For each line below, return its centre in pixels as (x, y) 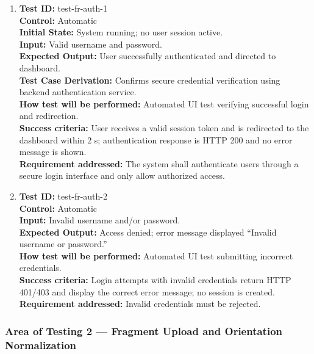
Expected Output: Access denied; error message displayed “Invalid (148, 232)
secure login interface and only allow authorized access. (122, 175)
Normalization (41, 345)
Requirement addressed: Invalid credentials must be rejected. (140, 304)
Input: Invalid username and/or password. (100, 220)
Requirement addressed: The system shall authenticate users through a (159, 163)
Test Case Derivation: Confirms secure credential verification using (150, 80)
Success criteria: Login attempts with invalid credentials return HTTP (155, 280)
